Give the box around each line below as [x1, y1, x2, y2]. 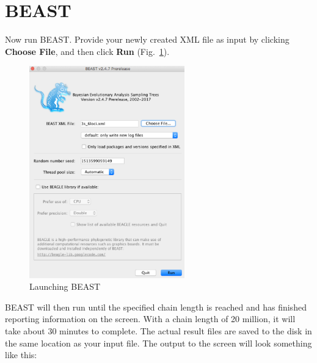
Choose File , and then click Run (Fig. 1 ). [5, 45, 170, 57]
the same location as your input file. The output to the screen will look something [5, 336, 312, 349]
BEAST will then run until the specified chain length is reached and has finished [5, 300, 307, 313]
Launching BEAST [29, 280, 101, 293]
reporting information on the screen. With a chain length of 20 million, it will [5, 312, 296, 325]
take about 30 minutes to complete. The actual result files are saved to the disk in [5, 325, 312, 337]
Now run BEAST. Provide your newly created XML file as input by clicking [5, 33, 290, 46]
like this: [5, 348, 37, 361]
